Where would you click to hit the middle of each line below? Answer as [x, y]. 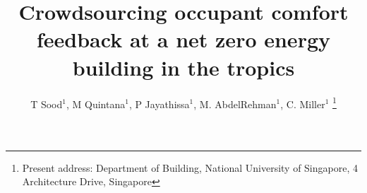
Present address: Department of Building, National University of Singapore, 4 [190, 167]
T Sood [47, 104]
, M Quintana [96, 104]
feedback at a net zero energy [183, 39]
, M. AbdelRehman [235, 104]
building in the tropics [183, 67]
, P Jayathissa [159, 104]
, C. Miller [303, 104]
